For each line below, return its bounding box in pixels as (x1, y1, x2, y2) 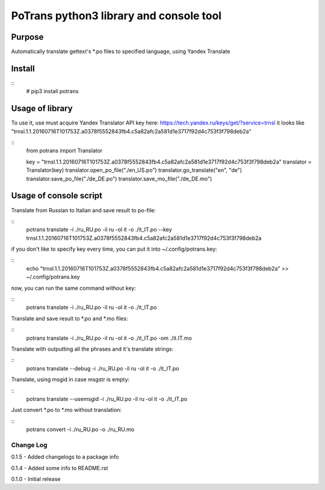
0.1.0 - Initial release (11, 476, 61, 483)
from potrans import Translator (26, 147, 103, 155)
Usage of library (11, 103, 73, 114)
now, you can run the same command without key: (11, 284, 137, 292)
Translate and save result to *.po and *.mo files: (11, 314, 128, 322)
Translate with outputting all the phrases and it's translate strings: (11, 345, 174, 352)
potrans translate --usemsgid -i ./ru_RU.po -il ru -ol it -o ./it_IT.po (26, 395, 188, 402)
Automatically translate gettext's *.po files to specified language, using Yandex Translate (11, 48, 231, 55)
